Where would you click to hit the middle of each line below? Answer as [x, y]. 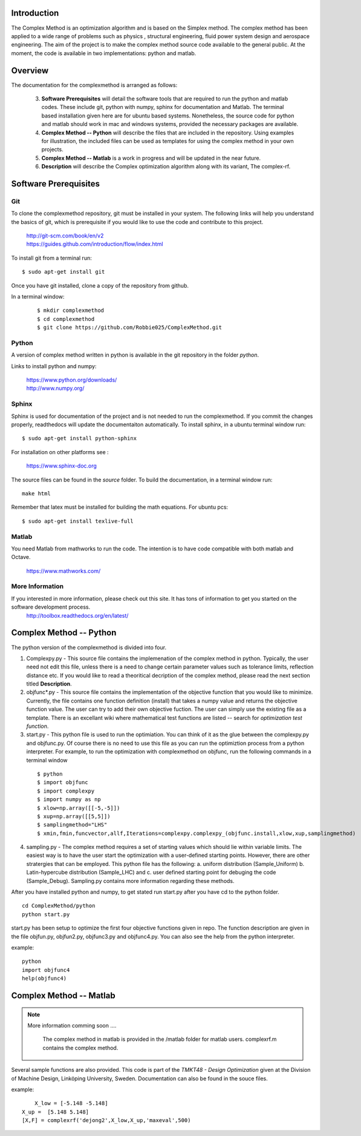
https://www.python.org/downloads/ [72, 380]
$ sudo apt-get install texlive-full [78, 521]
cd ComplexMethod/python [59, 906]
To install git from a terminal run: [51, 258]
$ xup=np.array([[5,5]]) [74, 816]
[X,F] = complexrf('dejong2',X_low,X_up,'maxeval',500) [106, 1121]
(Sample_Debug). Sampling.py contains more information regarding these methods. [131, 880]
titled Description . [49, 684]
